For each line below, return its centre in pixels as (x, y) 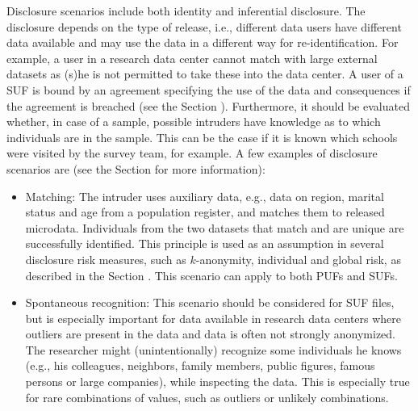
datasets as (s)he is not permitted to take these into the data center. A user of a (205, 74)
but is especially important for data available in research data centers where (213, 318)
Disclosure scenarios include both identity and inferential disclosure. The (186, 10)
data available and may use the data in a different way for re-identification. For (203, 42)
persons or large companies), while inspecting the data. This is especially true (217, 382)
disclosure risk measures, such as (106, 259)
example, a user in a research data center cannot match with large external (192, 58)
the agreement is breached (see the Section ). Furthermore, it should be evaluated (208, 105)
